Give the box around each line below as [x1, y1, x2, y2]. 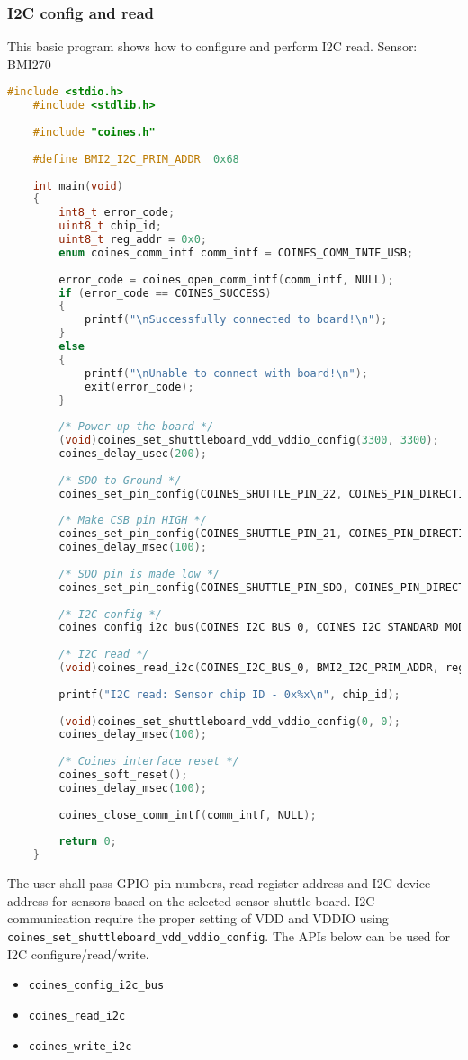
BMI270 [7, 54, 51, 73]
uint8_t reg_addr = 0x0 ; [58, 233, 207, 247]
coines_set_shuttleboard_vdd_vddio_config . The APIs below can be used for [7, 926, 451, 945]
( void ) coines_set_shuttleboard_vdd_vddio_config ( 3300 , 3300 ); [58, 434, 439, 447]
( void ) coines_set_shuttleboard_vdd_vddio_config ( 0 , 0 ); [58, 714, 400, 728]
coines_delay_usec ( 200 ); [58, 447, 207, 461]
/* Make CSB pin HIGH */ [58, 514, 207, 527]
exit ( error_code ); [84, 380, 194, 393]
